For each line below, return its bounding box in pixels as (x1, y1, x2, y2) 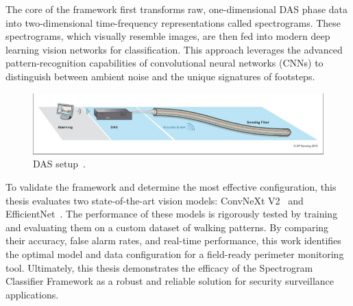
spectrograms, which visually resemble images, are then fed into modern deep (5, 29, 330, 43)
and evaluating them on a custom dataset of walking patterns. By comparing (5, 220, 329, 234)
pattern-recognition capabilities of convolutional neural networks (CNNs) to (5, 56, 324, 70)
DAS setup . (33, 156, 86, 171)
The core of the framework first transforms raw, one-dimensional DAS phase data (5, 2, 348, 16)
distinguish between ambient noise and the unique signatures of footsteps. (5, 69, 315, 83)
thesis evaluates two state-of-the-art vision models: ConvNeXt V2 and (5, 193, 304, 207)
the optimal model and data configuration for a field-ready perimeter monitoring (5, 247, 344, 261)
